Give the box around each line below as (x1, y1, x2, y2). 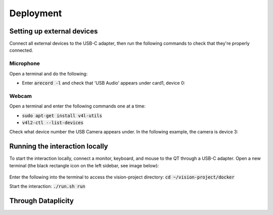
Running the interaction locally (9, 142, 108, 151)
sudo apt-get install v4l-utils (22, 113, 102, 119)
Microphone (9, 60, 40, 67)
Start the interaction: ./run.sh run (9, 183, 85, 190)
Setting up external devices (9, 27, 98, 35)
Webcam (9, 92, 32, 99)
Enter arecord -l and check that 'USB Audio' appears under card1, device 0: (22, 80, 186, 86)
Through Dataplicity (9, 197, 74, 205)
